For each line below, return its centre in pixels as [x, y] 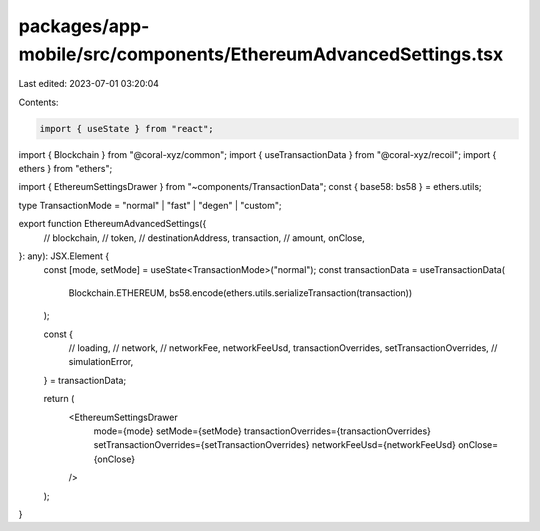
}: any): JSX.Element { [64, 256]
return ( [59, 399]
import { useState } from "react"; [126, 128]
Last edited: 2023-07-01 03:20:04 [89, 84]
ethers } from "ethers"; [65, 169]
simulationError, [101, 362]
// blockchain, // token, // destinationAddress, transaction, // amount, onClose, [204, 237]
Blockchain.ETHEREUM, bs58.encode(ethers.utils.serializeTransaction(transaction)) [240, 292]
